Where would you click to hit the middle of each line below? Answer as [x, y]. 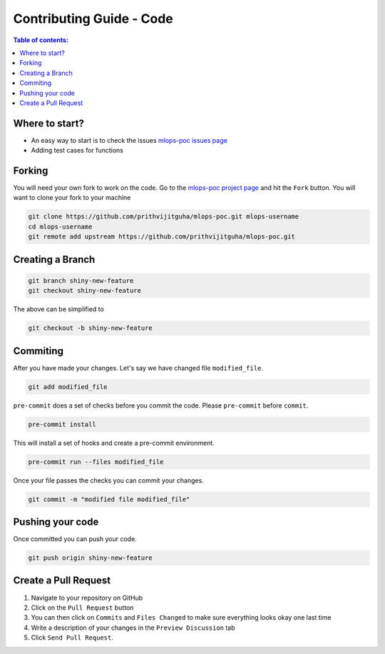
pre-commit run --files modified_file [96, 462]
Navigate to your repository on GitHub [87, 598]
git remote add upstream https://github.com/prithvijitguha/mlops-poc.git [162, 237]
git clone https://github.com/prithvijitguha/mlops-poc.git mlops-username [164, 217]
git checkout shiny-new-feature [85, 291]
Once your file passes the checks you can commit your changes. [109, 480]
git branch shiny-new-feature [81, 281]
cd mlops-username [60, 226]
